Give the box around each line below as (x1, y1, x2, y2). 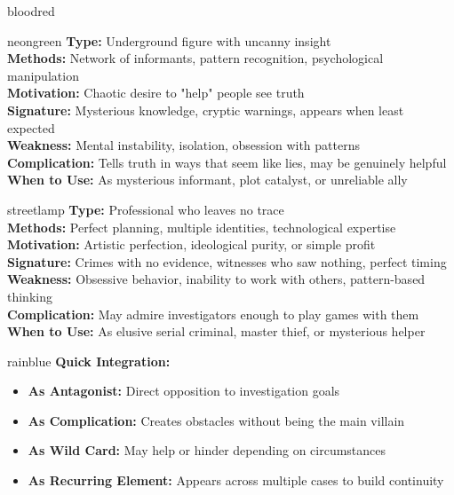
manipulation (7, 66, 79, 84)
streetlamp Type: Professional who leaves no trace (7, 200, 284, 218)
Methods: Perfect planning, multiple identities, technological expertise (7, 217, 396, 236)
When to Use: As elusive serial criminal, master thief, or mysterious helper (7, 322, 426, 341)
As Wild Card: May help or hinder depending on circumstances (28, 441, 386, 460)
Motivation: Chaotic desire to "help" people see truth (7, 83, 305, 102)
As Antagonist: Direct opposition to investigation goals (28, 381, 340, 400)
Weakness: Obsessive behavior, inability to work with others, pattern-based (7, 270, 426, 288)
